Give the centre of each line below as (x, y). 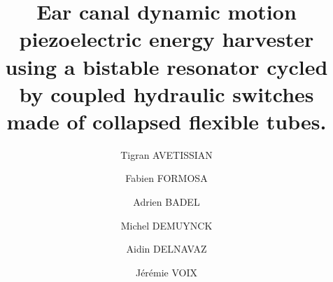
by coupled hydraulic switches (166, 93)
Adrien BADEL (166, 202)
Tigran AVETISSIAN (166, 154)
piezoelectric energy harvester (166, 39)
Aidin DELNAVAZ (166, 249)
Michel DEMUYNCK (166, 225)
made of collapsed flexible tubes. (166, 121)
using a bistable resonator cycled (166, 66)
